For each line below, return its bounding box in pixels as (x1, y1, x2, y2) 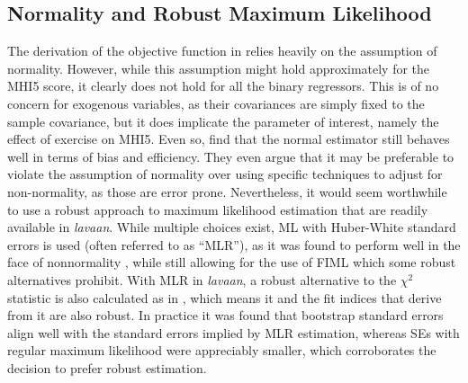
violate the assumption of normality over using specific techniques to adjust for (7, 165, 443, 183)
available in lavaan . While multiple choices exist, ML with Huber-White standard (7, 218, 456, 236)
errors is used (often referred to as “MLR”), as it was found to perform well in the (7, 235, 461, 254)
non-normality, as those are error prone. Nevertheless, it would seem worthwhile (7, 182, 447, 200)
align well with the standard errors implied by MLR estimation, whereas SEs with (7, 323, 460, 342)
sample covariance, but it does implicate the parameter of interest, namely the (7, 111, 439, 130)
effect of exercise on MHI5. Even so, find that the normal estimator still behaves (7, 129, 450, 148)
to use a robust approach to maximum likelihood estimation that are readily (7, 200, 428, 218)
